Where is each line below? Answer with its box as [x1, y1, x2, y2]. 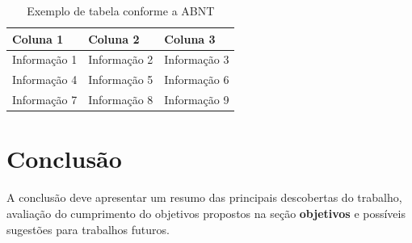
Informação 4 [12, 71, 78, 88]
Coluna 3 [164, 30, 216, 47]
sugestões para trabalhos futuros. [6, 220, 170, 237]
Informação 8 [88, 91, 153, 108]
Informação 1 [12, 51, 78, 68]
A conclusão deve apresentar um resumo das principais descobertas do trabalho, [6, 189, 402, 206]
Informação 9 [164, 91, 229, 108]
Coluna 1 [12, 30, 64, 47]
